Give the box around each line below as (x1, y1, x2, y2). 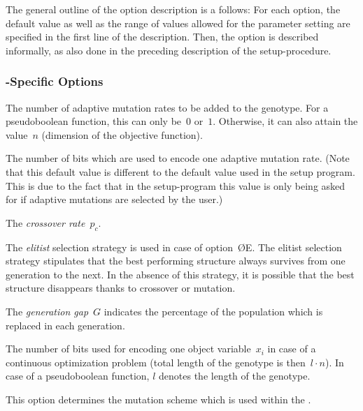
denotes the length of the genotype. (159, 368, 311, 383)
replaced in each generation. (6, 317, 125, 332)
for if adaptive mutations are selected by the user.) (6, 192, 223, 207)
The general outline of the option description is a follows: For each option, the (6, 2, 341, 16)
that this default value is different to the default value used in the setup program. (6, 164, 355, 179)
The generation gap (6, 304, 89, 318)
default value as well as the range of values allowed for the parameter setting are (6, 15, 350, 30)
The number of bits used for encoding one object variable (6, 341, 251, 356)
